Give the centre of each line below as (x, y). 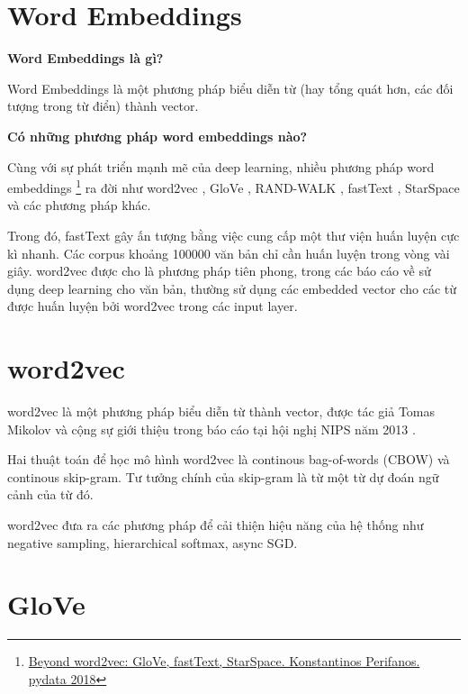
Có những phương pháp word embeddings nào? (157, 136)
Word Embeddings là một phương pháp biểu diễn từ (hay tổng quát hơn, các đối (230, 88)
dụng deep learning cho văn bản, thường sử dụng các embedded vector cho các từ (232, 288)
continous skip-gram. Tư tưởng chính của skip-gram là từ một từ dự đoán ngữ (223, 476)
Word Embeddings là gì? (85, 58)
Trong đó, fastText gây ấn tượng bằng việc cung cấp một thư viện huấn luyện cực (234, 235)
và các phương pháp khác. (79, 205)
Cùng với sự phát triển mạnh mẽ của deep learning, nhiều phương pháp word (221, 166)
